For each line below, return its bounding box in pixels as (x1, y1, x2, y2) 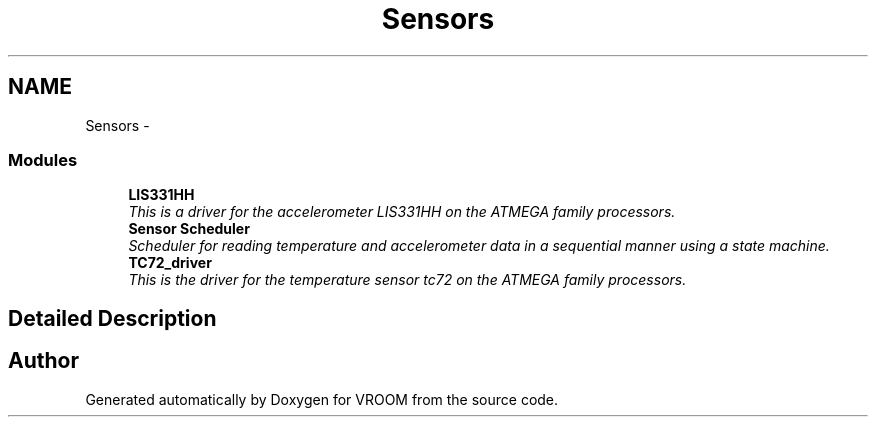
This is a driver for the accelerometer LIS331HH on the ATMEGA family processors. (128, 203, 676, 221)
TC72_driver (128, 254, 212, 272)
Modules (8, 149, 78, 170)
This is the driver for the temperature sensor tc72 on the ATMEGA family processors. (128, 271, 687, 289)
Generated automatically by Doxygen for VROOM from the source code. (85, 390, 559, 408)
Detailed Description (8, 305, 217, 331)
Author (8, 348, 79, 374)
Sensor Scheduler (128, 220, 250, 238)
